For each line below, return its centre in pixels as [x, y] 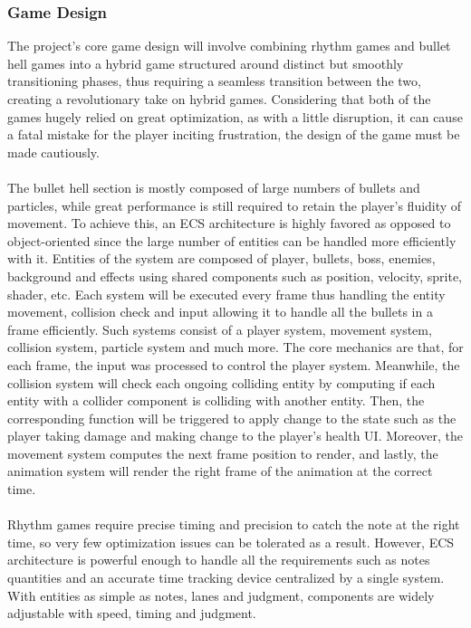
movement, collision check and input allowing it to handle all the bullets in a [220, 312]
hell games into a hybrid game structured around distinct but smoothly [206, 63]
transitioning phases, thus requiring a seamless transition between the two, [214, 81]
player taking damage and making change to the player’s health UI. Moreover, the [235, 436]
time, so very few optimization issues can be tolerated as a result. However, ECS [231, 542]
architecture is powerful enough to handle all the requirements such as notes [219, 560]
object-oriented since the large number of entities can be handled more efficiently [232, 240]
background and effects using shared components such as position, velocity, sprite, [235, 276]
